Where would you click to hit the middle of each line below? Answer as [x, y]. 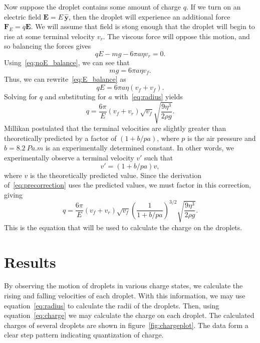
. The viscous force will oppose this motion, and [176, 36]
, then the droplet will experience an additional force [150, 16]
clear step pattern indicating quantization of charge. [84, 335]
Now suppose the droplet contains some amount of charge [93, 7]
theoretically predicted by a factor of [60, 138]
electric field [23, 16]
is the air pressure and [221, 138]
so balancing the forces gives [48, 46]
